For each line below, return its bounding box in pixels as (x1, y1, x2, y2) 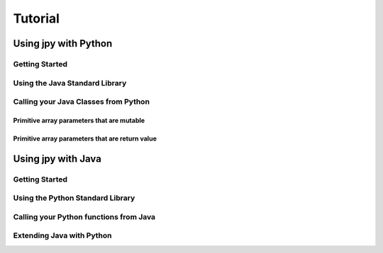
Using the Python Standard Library (13, 193, 135, 203)
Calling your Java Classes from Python (13, 97, 150, 107)
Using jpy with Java (13, 153, 102, 165)
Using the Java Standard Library (13, 78, 127, 88)
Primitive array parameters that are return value (13, 134, 157, 143)
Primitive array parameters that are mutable (13, 116, 145, 124)
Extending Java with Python (13, 230, 112, 240)
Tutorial (13, 11, 60, 26)
